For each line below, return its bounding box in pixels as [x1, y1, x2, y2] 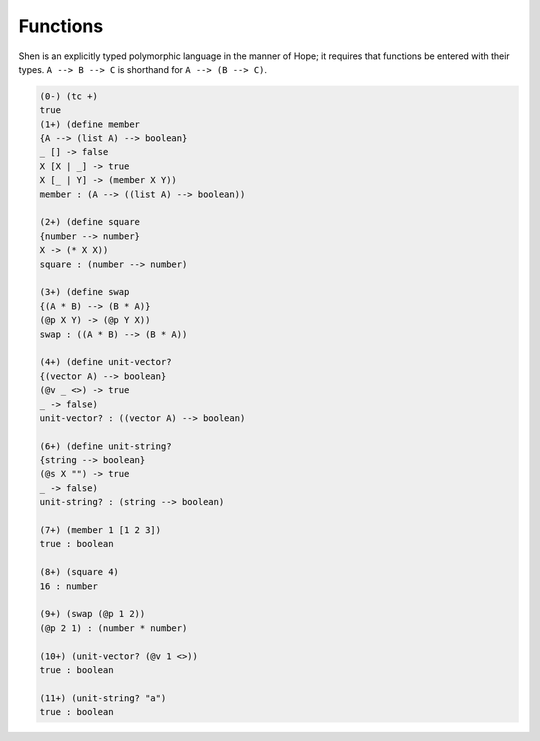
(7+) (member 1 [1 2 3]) [39, 525, 162, 536]
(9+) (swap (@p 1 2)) [39, 608, 146, 620]
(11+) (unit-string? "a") [39, 692, 167, 704]
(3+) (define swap [39, 286, 130, 298]
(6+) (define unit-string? [39, 440, 172, 452]
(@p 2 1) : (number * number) [39, 622, 188, 634]
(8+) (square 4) [39, 566, 120, 578]
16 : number [39, 580, 99, 592]
